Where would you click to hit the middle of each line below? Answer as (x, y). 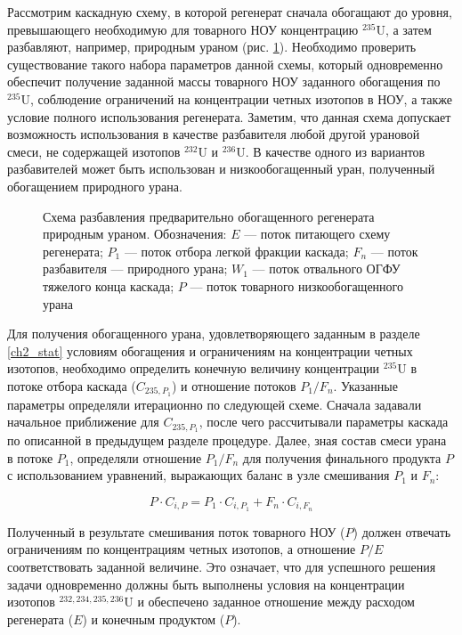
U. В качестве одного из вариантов (331, 151)
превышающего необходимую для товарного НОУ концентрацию (183, 29)
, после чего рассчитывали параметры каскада (324, 422)
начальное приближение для (83, 422)
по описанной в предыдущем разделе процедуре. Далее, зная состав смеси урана (227, 440)
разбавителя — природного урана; (135, 269)
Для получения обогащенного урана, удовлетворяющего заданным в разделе (214, 334)
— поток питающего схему (317, 234)
